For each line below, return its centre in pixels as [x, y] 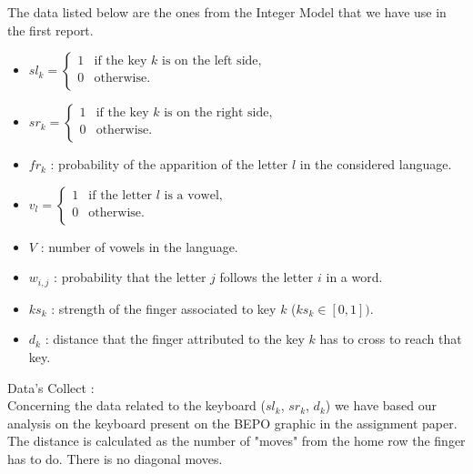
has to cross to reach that [391, 339]
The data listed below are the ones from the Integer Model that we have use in [227, 12]
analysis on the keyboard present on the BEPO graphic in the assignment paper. [232, 423]
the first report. [50, 30]
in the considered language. [376, 164]
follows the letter [267, 277]
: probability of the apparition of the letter [169, 164]
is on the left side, [212, 61]
